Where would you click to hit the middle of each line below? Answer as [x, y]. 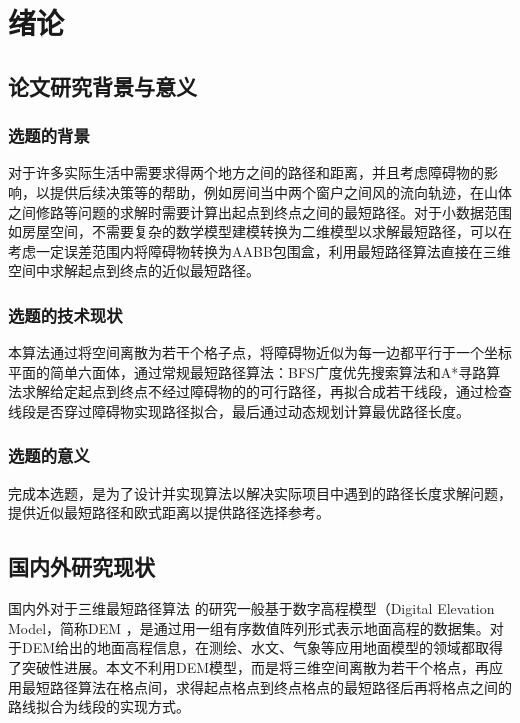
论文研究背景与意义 [102, 85]
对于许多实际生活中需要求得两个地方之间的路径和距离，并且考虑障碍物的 [246, 172]
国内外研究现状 [81, 566]
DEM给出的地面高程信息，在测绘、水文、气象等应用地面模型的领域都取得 [262, 647]
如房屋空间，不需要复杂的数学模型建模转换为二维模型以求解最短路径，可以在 [260, 231]
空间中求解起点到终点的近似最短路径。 [134, 270]
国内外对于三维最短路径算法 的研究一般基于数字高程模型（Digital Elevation [251, 608]
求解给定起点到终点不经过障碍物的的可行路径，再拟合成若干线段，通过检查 [266, 391]
